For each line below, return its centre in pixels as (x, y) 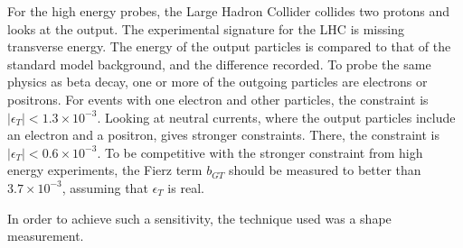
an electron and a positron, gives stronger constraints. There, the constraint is (223, 135)
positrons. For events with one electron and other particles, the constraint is (218, 99)
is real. (186, 187)
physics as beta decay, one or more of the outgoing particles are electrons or (217, 82)
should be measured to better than (325, 170)
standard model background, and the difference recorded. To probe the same (219, 64)
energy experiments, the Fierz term (105, 170)
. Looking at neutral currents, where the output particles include (276, 117)
